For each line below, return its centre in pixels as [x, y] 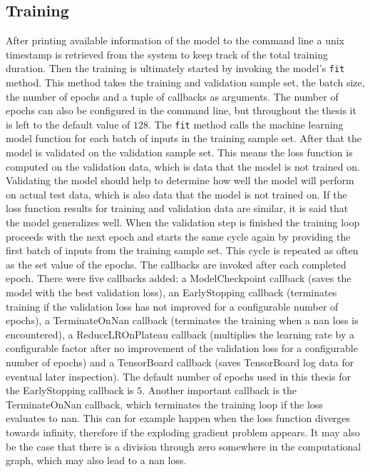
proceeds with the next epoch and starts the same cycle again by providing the [178, 236]
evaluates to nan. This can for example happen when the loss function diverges [178, 418]
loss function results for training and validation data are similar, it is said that [177, 208]
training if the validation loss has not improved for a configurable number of [172, 306]
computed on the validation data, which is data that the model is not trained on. [183, 166]
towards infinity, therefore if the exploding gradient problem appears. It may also [183, 432]
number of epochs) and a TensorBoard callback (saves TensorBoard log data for [180, 362]
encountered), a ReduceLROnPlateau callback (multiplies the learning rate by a [180, 334]
